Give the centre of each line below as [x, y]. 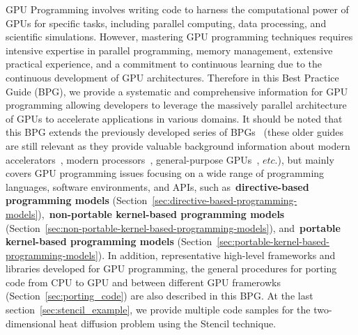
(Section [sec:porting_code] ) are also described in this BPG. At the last [159, 296]
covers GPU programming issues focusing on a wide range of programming [165, 173]
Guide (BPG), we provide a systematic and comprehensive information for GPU [177, 91]
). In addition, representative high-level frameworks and [217, 255]
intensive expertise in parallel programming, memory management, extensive [169, 50]
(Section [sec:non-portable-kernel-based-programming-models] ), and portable [173, 227]
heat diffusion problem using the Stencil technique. [168, 323]
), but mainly [306, 159]
